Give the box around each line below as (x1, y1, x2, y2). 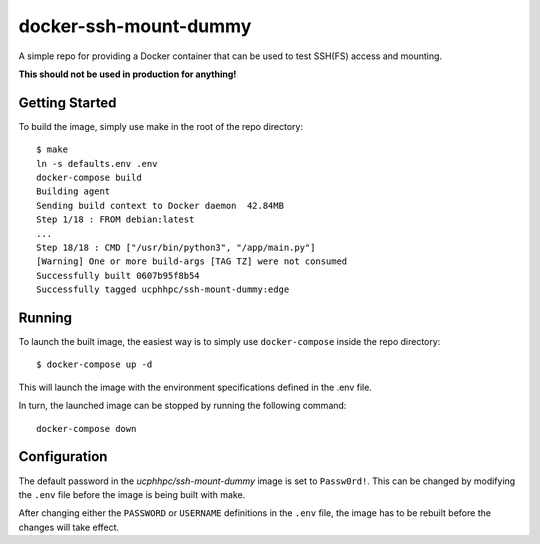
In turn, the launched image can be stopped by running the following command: (18, 400, 347, 412)
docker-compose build (36, 172, 142, 184)
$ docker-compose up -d (36, 359, 153, 370)
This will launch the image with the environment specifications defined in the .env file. (18, 381, 372, 393)
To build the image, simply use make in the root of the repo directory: (18, 120, 304, 132)
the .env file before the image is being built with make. (18, 488, 246, 500)
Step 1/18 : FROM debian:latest (36, 214, 195, 225)
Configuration (18, 448, 108, 465)
